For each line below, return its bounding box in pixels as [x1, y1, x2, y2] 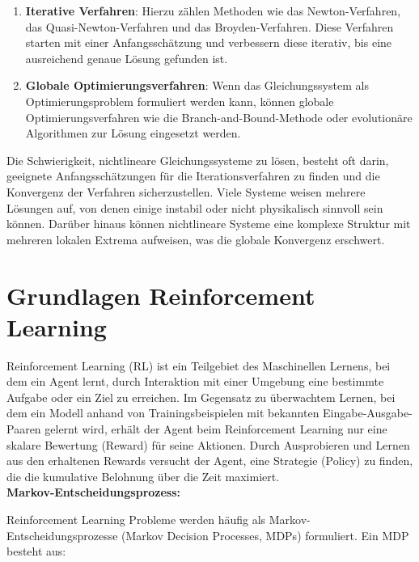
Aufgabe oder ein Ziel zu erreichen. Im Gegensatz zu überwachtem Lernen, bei [6, 388, 396, 405]
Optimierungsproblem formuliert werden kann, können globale [25, 92, 334, 109]
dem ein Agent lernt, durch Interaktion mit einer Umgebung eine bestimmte [6, 373, 384, 390]
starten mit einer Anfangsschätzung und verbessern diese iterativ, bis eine [25, 34, 392, 51]
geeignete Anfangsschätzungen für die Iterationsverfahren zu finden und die [6, 167, 380, 184]
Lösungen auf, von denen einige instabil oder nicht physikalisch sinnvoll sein [6, 199, 383, 216]
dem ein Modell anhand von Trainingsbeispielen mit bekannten [6, 404, 320, 421]
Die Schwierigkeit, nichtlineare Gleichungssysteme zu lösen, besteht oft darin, [6, 151, 389, 168]
